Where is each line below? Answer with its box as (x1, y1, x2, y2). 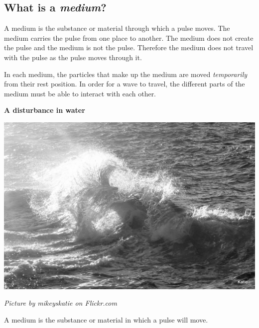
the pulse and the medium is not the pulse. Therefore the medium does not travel (4, 42, 254, 53)
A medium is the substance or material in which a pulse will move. (4, 314, 208, 325)
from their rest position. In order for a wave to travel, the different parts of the (4, 79, 245, 89)
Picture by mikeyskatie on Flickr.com (4, 298, 117, 308)
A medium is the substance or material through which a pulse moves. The (4, 23, 230, 33)
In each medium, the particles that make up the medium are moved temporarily (4, 69, 248, 79)
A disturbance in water (4, 105, 85, 115)
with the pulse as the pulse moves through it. (4, 52, 142, 62)
